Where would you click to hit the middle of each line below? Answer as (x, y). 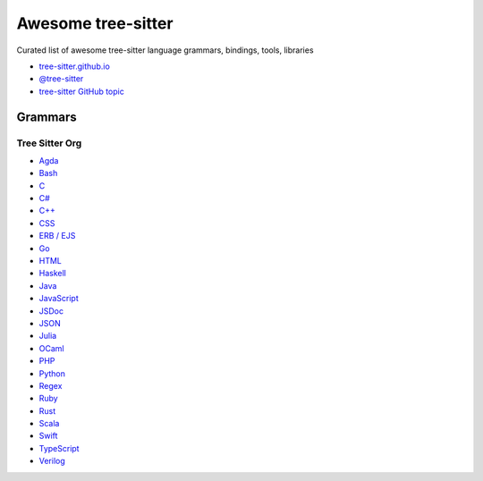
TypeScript (59, 448)
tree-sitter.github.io (75, 66)
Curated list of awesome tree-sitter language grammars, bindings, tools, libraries (165, 50)
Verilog (52, 461)
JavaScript (59, 299)
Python (52, 373)
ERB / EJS (57, 236)
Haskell (52, 274)
